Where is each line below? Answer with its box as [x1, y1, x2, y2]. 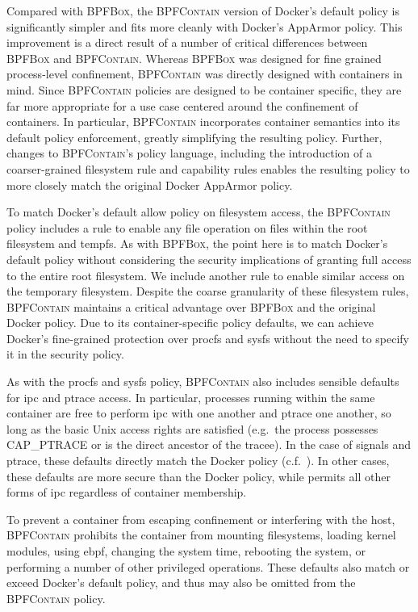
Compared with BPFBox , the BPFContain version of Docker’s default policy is [6, 2, 399, 19]
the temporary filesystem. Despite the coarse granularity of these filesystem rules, [6, 283, 409, 300]
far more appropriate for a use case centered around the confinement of [6, 97, 358, 114]
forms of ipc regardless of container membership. [6, 484, 247, 501]
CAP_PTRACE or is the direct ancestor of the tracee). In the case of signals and [6, 436, 411, 453]
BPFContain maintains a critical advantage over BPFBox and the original [6, 298, 376, 315]
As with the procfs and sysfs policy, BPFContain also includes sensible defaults [6, 373, 399, 390]
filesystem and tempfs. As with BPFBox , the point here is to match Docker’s [6, 235, 388, 252]
